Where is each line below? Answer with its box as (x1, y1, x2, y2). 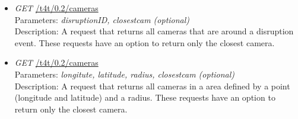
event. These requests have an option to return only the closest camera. (14, 36, 275, 49)
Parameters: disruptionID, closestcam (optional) (14, 13, 190, 25)
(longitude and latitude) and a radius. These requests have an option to (14, 91, 275, 104)
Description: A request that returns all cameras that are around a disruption (14, 25, 294, 37)
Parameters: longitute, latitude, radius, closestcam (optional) (14, 67, 235, 80)
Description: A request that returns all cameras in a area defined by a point (14, 79, 290, 92)
